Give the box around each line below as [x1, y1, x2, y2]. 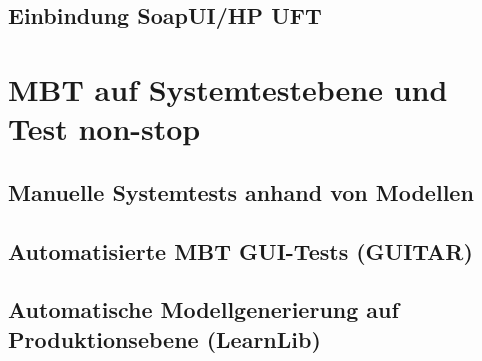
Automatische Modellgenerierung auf [8, 294, 399, 325]
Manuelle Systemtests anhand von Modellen [8, 176, 474, 207]
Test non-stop [8, 108, 201, 149]
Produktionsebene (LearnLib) [8, 323, 321, 354]
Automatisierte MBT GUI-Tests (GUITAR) [8, 235, 473, 266]
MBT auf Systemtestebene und [8, 68, 448, 109]
